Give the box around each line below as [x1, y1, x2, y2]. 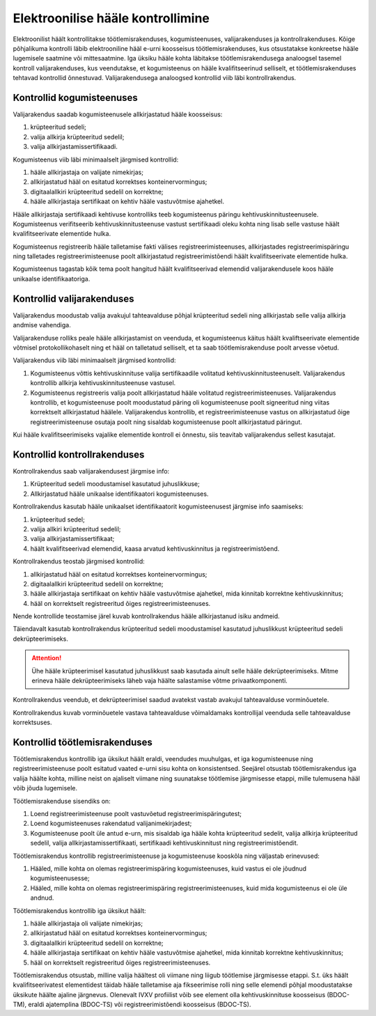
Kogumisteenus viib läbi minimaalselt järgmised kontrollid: [13, 155, 179, 164]
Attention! [31, 654, 62, 662]
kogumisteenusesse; [30, 874, 90, 882]
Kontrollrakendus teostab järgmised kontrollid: [13, 557, 146, 565]
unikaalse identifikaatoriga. [13, 274, 91, 283]
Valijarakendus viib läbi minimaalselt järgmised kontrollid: [13, 356, 177, 365]
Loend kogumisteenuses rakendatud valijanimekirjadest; [30, 819, 192, 828]
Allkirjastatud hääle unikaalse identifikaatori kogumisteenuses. [30, 490, 209, 498]
